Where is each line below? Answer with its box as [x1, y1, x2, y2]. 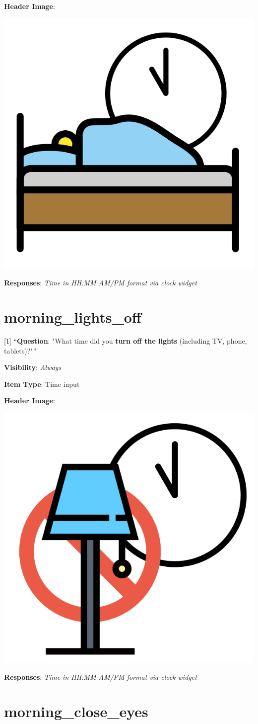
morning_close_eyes [4, 701, 148, 722]
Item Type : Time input [4, 378, 80, 389]
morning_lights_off [4, 306, 141, 327]
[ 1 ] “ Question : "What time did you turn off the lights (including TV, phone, [4, 335, 247, 346]
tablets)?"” [4, 345, 37, 356]
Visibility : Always [4, 362, 62, 372]
